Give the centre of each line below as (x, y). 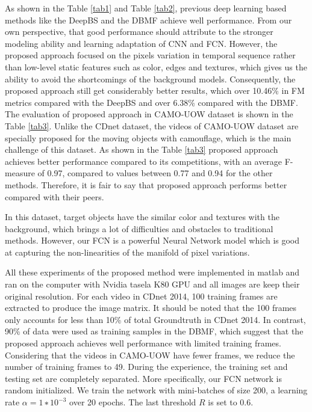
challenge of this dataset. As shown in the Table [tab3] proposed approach (142, 149)
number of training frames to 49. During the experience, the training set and (146, 367)
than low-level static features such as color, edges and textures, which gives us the (156, 66)
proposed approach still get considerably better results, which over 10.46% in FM (155, 91)
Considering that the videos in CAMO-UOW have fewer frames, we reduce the (150, 355)
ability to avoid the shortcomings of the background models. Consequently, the (150, 78)
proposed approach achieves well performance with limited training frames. (143, 343)
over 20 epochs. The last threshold (133, 402)
